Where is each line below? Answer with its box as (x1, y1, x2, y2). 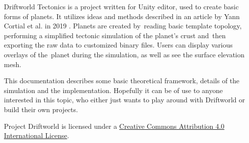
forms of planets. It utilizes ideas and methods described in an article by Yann (4, 11, 240, 21)
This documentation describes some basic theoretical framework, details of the (4, 75, 240, 86)
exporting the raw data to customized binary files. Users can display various (4, 40, 233, 50)
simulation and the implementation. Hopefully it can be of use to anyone (4, 85, 223, 95)
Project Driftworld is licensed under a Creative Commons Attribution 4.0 (4, 120, 224, 131)
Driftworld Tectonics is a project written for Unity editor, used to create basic (4, 1, 239, 11)
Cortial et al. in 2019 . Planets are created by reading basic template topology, (4, 21, 242, 31)
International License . (4, 130, 69, 141)
